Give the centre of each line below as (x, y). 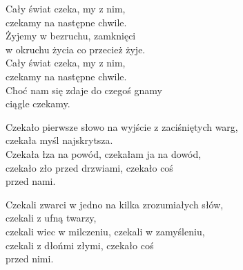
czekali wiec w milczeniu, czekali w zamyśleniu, (105, 231)
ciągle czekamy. (38, 103)
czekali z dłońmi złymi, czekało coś (80, 245)
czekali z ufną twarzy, (51, 218)
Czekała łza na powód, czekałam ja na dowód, (104, 153)
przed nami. (31, 181)
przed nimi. (30, 259)
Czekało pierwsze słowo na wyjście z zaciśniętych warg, (122, 126)
